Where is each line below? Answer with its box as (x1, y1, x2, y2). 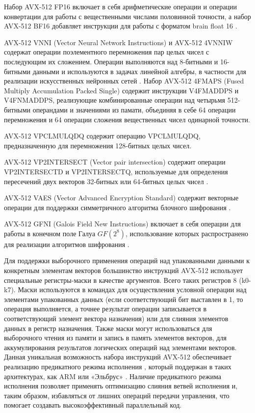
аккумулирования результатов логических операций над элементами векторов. (4, 342, 237, 352)
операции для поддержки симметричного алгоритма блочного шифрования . (4, 202, 231, 212)
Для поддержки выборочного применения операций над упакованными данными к (4, 255, 250, 266)
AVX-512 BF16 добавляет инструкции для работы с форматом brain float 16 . (4, 21, 237, 31)
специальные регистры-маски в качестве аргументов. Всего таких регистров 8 (4, 275, 237, 285)
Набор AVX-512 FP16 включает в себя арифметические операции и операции (4, 1, 237, 11)
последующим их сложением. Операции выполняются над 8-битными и (4, 56, 218, 66)
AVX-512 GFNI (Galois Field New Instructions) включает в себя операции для (4, 219, 241, 229)
